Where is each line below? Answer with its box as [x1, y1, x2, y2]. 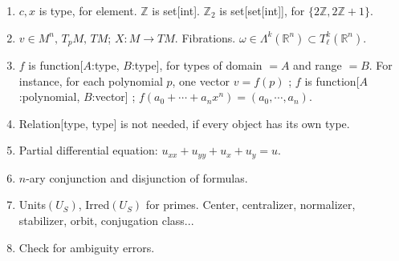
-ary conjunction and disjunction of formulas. [26, 169, 248, 186]
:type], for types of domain [131, 57, 263, 74]
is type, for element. [39, 2, 137, 18]
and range [293, 57, 342, 74]
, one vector [172, 72, 230, 89]
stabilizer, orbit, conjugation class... [18, 212, 194, 229]
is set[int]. [152, 2, 200, 18]
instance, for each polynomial [18, 72, 163, 89]
